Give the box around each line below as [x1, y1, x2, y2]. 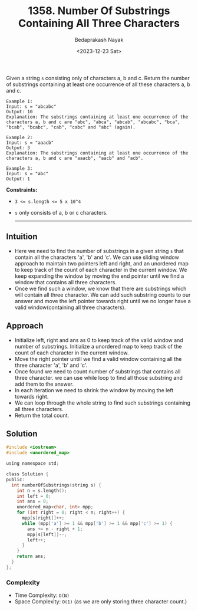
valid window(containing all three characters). [14, 304, 126, 311]
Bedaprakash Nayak [74, 36, 124, 43]
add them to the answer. [14, 380, 74, 387]
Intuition [6, 232, 38, 242]
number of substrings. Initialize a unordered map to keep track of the [14, 343, 182, 350]
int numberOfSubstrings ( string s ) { [11, 482, 101, 488]
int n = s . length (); [16, 488, 67, 494]
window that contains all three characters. [14, 278, 117, 285]
